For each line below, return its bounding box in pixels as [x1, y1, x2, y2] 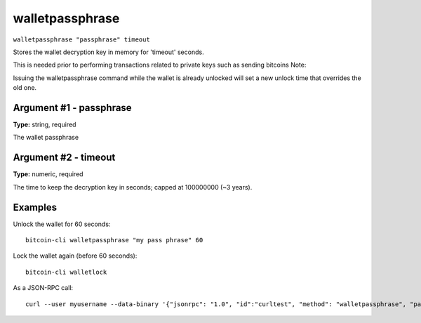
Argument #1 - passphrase [13, 102, 133, 114]
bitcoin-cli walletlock [25, 268, 107, 276]
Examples [13, 201, 58, 213]
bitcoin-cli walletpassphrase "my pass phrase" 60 [25, 236, 203, 244]
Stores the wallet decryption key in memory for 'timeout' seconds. [13, 48, 204, 56]
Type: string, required [13, 120, 76, 129]
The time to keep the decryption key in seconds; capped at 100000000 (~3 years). [13, 183, 253, 191]
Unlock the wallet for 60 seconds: [13, 220, 111, 228]
